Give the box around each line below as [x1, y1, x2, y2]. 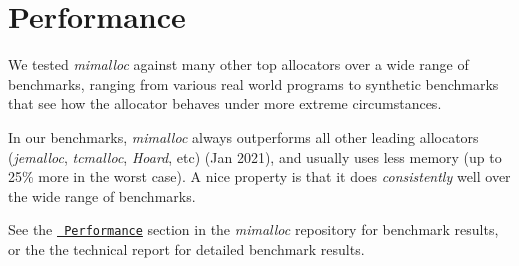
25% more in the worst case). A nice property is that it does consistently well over [8, 166, 511, 187]
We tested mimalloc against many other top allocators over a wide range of [8, 54, 469, 75]
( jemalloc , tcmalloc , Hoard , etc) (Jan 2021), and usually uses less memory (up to [8, 146, 502, 167]
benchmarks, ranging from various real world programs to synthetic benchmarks [8, 73, 499, 94]
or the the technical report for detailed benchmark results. [8, 238, 365, 259]
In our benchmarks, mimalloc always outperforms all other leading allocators [8, 126, 479, 147]
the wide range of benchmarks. [8, 185, 196, 206]
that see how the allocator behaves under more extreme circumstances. [8, 93, 442, 114]
